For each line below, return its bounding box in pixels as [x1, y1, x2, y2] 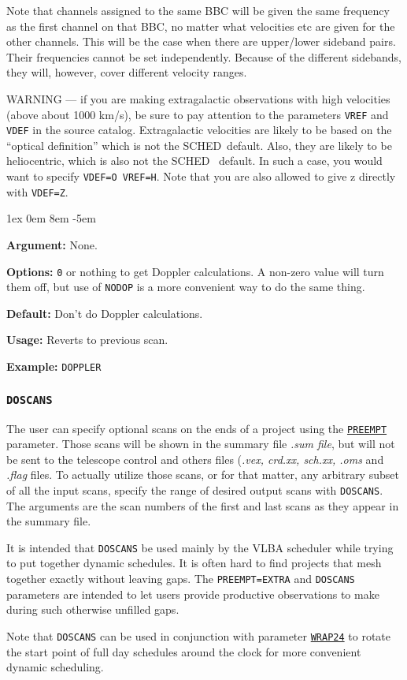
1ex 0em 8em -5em [6, 210, 96, 226]
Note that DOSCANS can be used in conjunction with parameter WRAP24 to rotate [6, 627, 391, 644]
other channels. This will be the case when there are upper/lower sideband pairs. [6, 33, 396, 50]
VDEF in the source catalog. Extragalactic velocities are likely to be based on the [6, 121, 392, 138]
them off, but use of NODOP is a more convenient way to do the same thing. [6, 278, 365, 295]
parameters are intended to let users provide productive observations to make [6, 585, 379, 602]
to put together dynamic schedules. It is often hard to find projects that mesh [6, 555, 382, 571]
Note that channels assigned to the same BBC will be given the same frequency [6, 2, 390, 18]
